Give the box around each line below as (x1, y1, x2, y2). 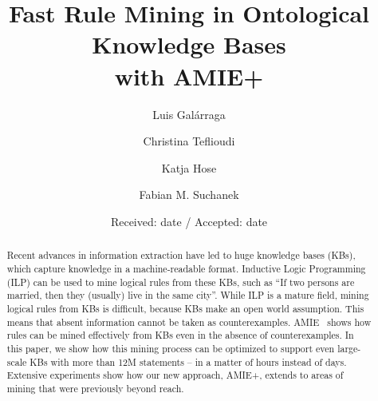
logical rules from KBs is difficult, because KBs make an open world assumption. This (6, 301, 364, 315)
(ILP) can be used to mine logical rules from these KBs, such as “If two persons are (6, 275, 355, 288)
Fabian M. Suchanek (139, 186, 239, 203)
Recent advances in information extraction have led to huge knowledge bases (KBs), (6, 248, 356, 262)
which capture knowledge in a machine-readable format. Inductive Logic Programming (6, 261, 366, 275)
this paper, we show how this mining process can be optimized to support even (6, 341, 335, 355)
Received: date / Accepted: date (110, 212, 268, 229)
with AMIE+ (114, 59, 264, 92)
